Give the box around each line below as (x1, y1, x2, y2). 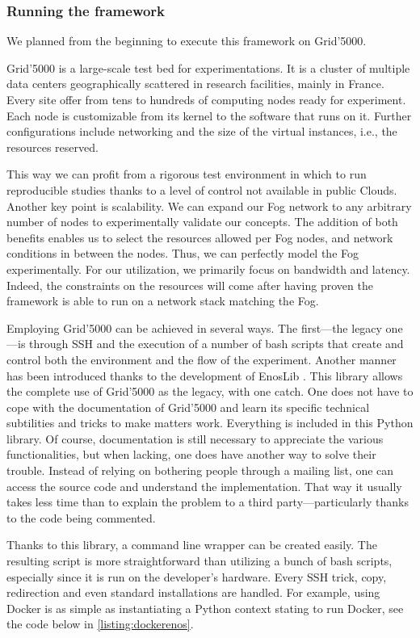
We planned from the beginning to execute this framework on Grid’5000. (6, 32, 367, 49)
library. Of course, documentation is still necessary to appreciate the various (6, 430, 384, 447)
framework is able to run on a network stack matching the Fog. (6, 292, 319, 309)
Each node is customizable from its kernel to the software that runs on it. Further (6, 107, 412, 124)
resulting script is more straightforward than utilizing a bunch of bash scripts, (6, 552, 393, 569)
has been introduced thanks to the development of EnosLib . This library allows (6, 367, 403, 384)
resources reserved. (6, 138, 99, 155)
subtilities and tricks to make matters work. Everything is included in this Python (6, 414, 414, 431)
